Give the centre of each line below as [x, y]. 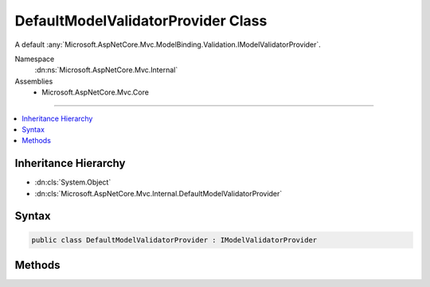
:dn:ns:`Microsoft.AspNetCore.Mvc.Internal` [106, 70]
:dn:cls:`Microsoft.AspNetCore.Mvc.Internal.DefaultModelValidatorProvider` [158, 193]
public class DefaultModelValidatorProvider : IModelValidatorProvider [174, 240]
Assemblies [34, 81]
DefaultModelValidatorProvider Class [141, 21]
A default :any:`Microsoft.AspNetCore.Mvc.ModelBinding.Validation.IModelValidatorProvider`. [168, 45]
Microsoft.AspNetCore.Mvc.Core [95, 92]
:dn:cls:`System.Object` [73, 182]
